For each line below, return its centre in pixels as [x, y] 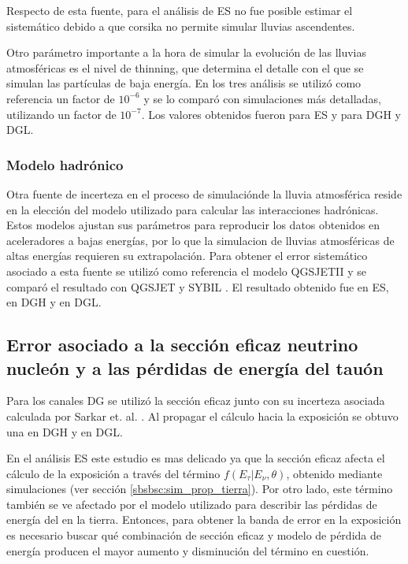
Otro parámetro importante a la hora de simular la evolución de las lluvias [187, 52]
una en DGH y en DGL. [65, 431]
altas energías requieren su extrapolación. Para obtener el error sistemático [187, 256]
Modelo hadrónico [65, 164]
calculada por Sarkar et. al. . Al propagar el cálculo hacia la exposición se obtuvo [202, 416]
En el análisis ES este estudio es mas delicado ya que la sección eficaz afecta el [196, 458]
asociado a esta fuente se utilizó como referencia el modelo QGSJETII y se [186, 271]
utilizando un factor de [61, 114]
